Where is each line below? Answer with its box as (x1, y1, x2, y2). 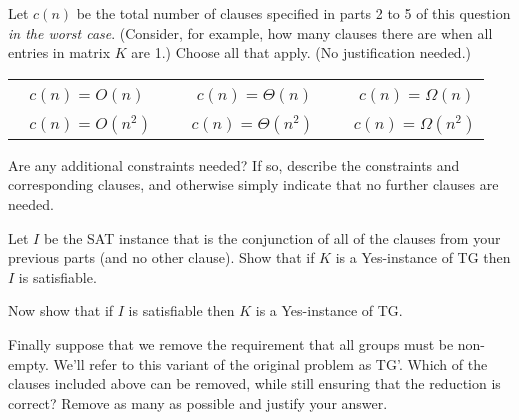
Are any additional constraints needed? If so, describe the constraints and (8, 154, 460, 175)
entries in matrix (8, 42, 111, 63)
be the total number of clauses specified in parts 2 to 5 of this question (76, 3, 511, 23)
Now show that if (8, 300, 114, 321)
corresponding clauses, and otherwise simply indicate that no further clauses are (8, 174, 499, 195)
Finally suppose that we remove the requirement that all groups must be (8, 333, 454, 354)
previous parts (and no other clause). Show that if (8, 247, 315, 268)
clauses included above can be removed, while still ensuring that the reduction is (8, 373, 501, 394)
